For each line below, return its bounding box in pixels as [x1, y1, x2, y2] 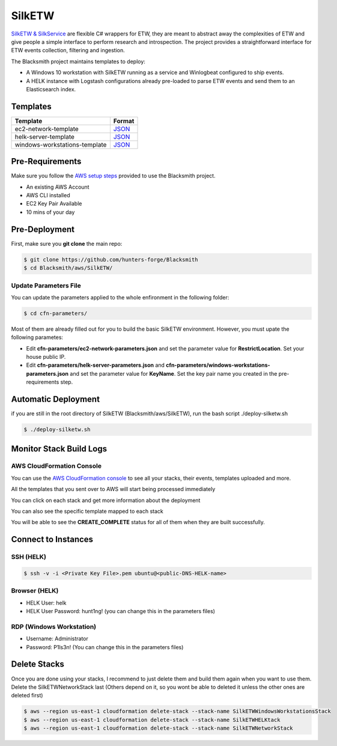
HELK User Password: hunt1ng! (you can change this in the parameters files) [26, 608, 216, 615]
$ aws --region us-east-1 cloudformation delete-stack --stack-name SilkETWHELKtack [23, 716, 281, 723]
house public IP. [26, 353, 66, 361]
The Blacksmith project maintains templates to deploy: [11, 58, 145, 65]
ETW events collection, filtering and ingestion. [11, 47, 126, 54]
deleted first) [11, 692, 43, 699]
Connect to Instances [11, 534, 93, 545]
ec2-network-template [14, 124, 79, 133]
